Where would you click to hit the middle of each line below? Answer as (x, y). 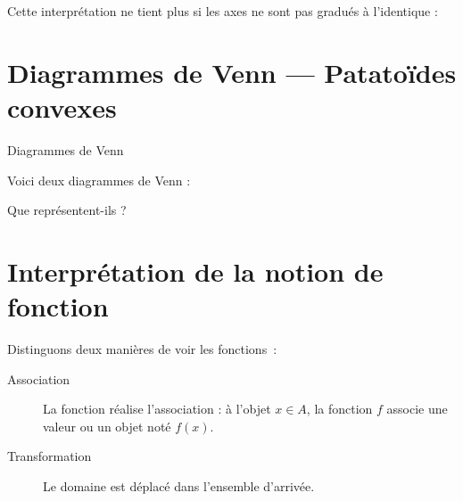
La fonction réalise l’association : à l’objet (157, 409)
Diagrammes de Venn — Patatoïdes (232, 72)
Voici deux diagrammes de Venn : (99, 180)
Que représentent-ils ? (67, 210)
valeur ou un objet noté (107, 426)
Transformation (50, 456)
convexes (62, 107)
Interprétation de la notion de (195, 271)
